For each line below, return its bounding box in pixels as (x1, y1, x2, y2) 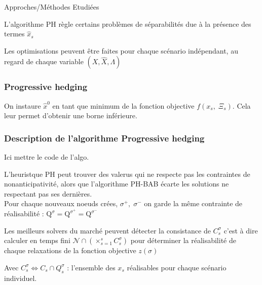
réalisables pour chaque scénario (127, 262, 227, 272)
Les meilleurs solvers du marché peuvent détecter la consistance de (4, 225, 211, 235)
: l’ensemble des (67, 262, 116, 272)
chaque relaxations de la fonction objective (4, 245, 136, 256)
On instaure (4, 100, 41, 111)
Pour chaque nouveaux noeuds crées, (4, 198, 118, 209)
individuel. (4, 272, 37, 283)
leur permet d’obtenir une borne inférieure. (4, 110, 137, 121)
